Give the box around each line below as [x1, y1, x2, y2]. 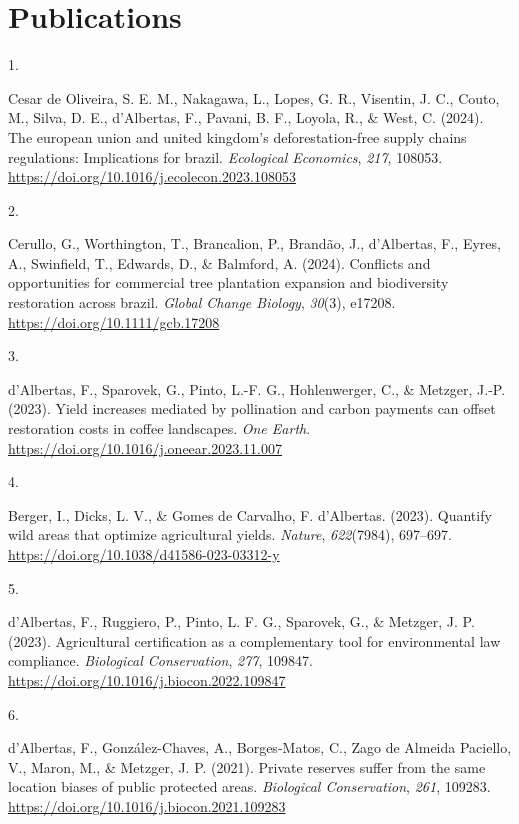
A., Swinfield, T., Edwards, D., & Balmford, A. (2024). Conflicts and [8, 252, 431, 273]
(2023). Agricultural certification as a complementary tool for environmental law [8, 630, 501, 651]
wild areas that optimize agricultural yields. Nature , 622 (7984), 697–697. [8, 524, 452, 545]
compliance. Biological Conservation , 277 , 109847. [8, 650, 313, 671]
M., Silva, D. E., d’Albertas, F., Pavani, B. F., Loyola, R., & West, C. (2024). [8, 107, 484, 128]
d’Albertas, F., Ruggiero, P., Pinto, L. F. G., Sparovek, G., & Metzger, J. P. [8, 611, 475, 632]
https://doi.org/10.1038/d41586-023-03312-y [8, 544, 280, 564]
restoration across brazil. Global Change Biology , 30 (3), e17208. [8, 292, 396, 313]
